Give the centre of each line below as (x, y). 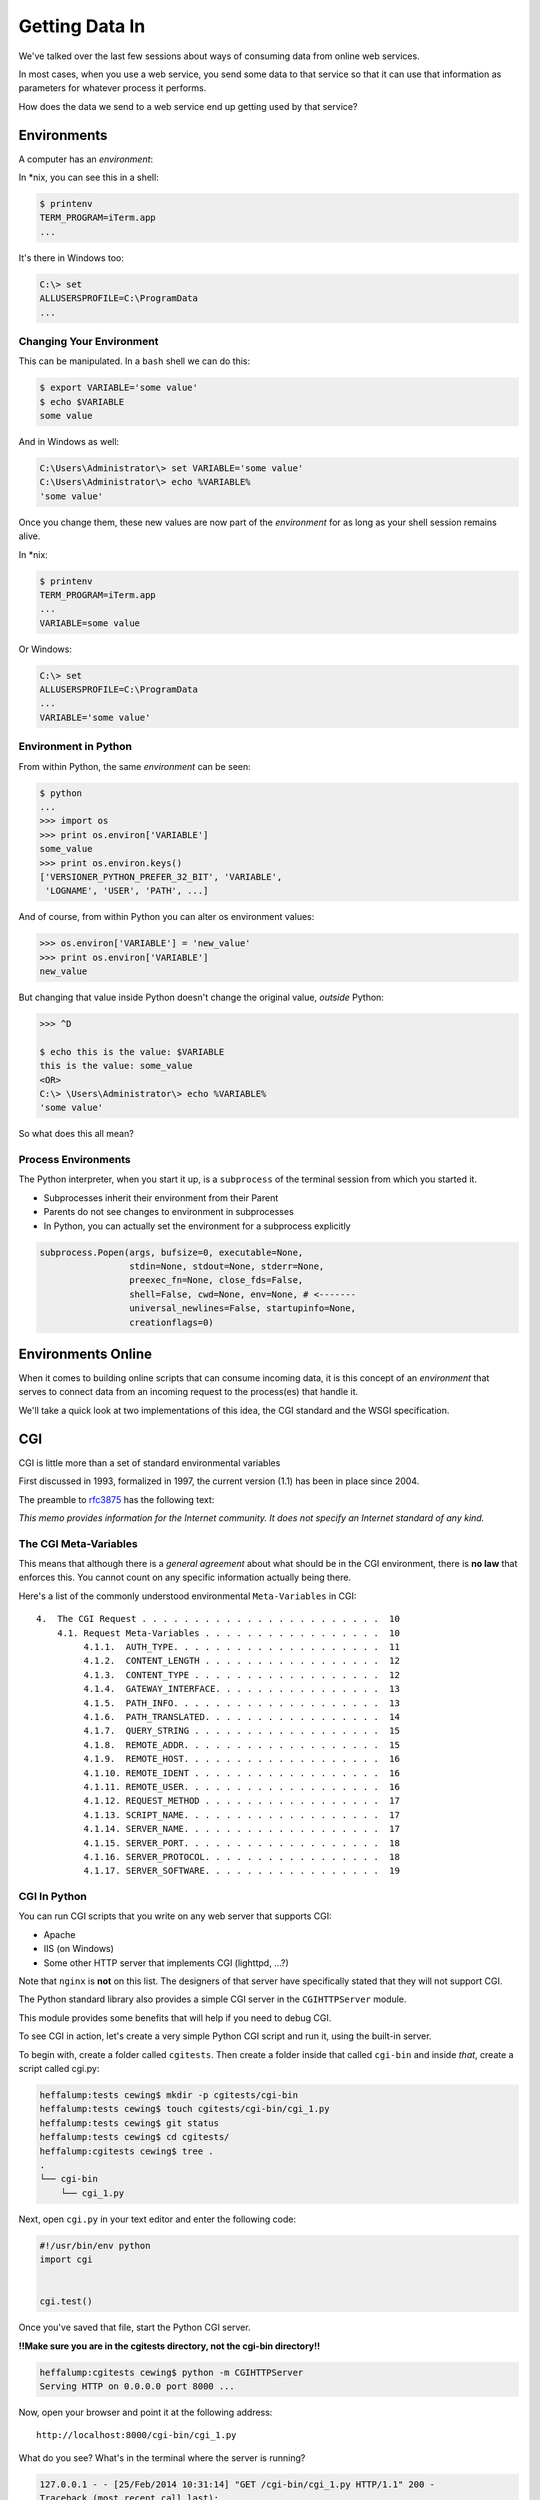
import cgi (66, 2259)
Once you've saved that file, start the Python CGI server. (134, 2327)
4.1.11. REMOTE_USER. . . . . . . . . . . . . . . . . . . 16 (241, 1786)
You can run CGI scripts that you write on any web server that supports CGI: (175, 1916)
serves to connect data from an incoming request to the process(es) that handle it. (188, 1392)
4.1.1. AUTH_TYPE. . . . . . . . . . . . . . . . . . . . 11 (241, 1647)
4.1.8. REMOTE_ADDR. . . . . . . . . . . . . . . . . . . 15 (241, 1744)
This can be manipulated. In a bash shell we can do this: (134, 361)
